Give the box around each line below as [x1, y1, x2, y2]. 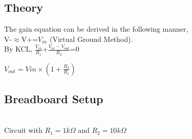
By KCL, [4, 43, 33, 54]
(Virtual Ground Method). [49, 33, 133, 44]
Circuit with [4, 125, 42, 135]
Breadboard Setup [4, 91, 103, 107]
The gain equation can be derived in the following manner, [4, 24, 188, 34]
